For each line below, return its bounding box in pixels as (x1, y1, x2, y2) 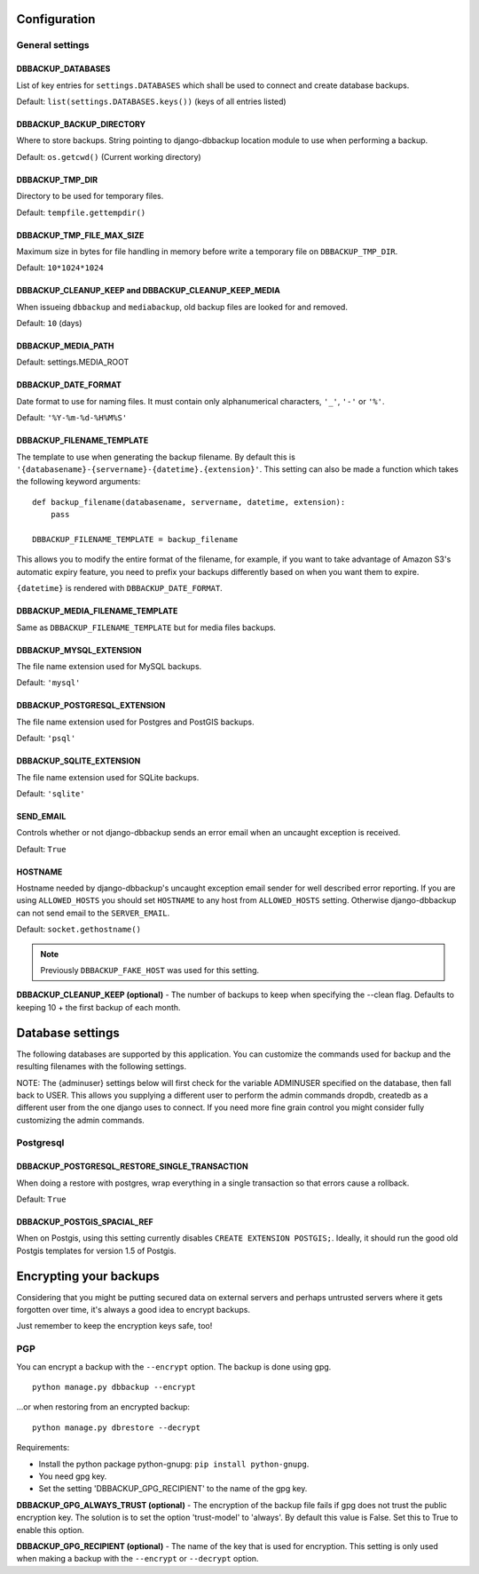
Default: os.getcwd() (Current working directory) (16, 151, 201, 162)
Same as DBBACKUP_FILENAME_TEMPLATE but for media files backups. (16, 622, 277, 633)
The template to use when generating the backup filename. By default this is (16, 451, 296, 462)
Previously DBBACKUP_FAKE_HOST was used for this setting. (40, 965, 260, 976)
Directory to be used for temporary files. (16, 191, 164, 202)
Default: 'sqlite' (16, 787, 85, 799)
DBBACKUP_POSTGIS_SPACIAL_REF (16, 1217, 154, 1227)
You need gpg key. (38, 1471, 107, 1482)
